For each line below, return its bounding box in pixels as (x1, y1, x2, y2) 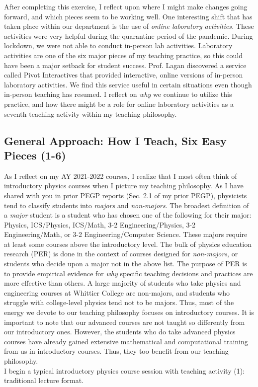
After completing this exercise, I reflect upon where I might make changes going (4, 1, 248, 11)
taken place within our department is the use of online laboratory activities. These (4, 21, 254, 31)
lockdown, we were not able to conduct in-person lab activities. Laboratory (4, 40, 233, 51)
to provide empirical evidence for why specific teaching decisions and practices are (4, 268, 253, 278)
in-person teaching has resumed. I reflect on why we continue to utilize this (4, 89, 232, 99)
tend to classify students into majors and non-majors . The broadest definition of (4, 200, 249, 210)
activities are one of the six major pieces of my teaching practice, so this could (4, 50, 243, 60)
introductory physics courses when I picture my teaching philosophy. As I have (4, 180, 244, 191)
